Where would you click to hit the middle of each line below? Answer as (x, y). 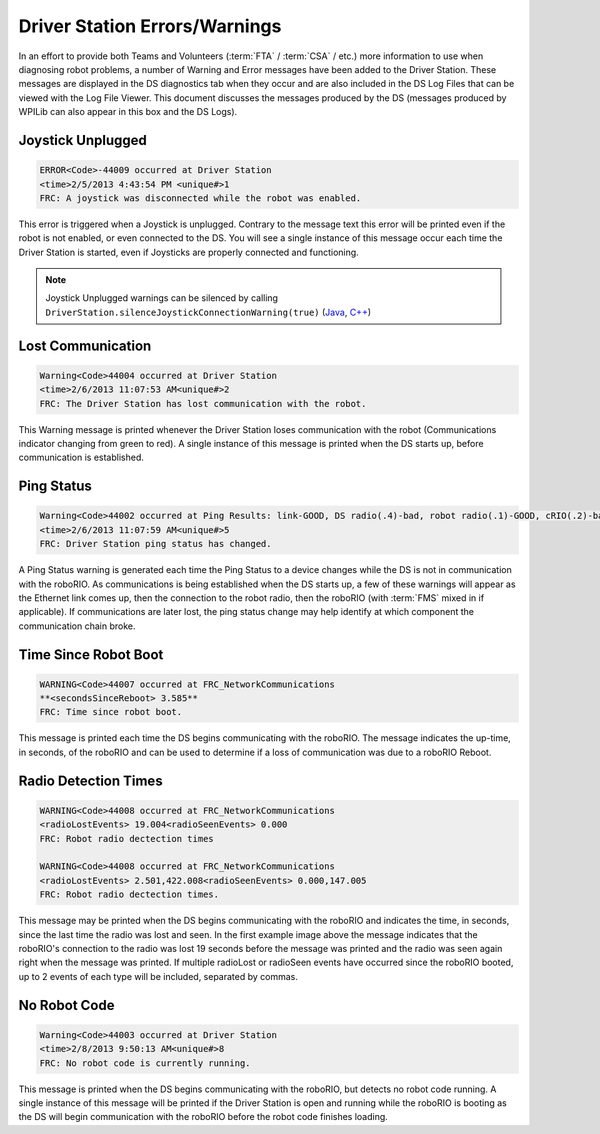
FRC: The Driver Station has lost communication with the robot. (203, 403)
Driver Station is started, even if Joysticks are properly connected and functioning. (188, 252)
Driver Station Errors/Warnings (150, 26)
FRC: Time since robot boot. (111, 712)
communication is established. (81, 457)
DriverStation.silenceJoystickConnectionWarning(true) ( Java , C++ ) (208, 312)
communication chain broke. (77, 626)
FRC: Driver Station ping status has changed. (155, 544)
